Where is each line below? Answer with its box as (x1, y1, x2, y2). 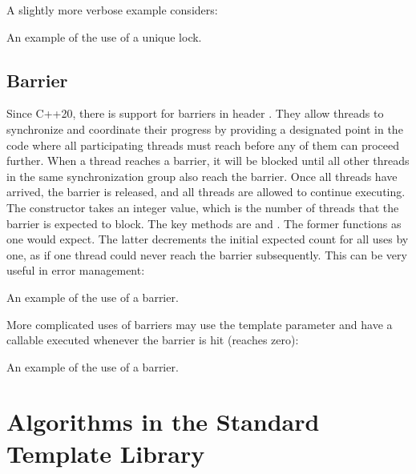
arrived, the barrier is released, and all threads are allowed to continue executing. (6, 183, 406, 200)
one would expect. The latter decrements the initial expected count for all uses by (6, 231, 409, 247)
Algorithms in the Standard (6, 405, 320, 438)
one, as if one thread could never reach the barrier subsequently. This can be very (6, 246, 407, 263)
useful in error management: (6, 262, 145, 279)
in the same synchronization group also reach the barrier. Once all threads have (6, 167, 398, 184)
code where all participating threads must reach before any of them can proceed (6, 136, 399, 153)
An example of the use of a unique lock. (6, 28, 202, 45)
